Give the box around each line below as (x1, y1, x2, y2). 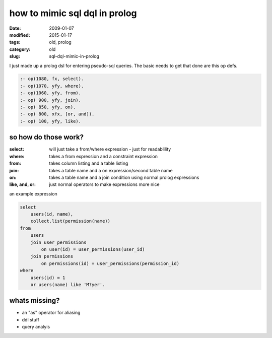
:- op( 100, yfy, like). (20, 118, 82, 124)
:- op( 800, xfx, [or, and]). (20, 111, 95, 117)
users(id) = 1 (30, 275, 65, 281)
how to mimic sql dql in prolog (9, 8, 137, 19)
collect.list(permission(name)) (30, 218, 111, 224)
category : (9, 46, 31, 52)
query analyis (22, 324, 50, 330)
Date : (9, 25, 21, 31)
